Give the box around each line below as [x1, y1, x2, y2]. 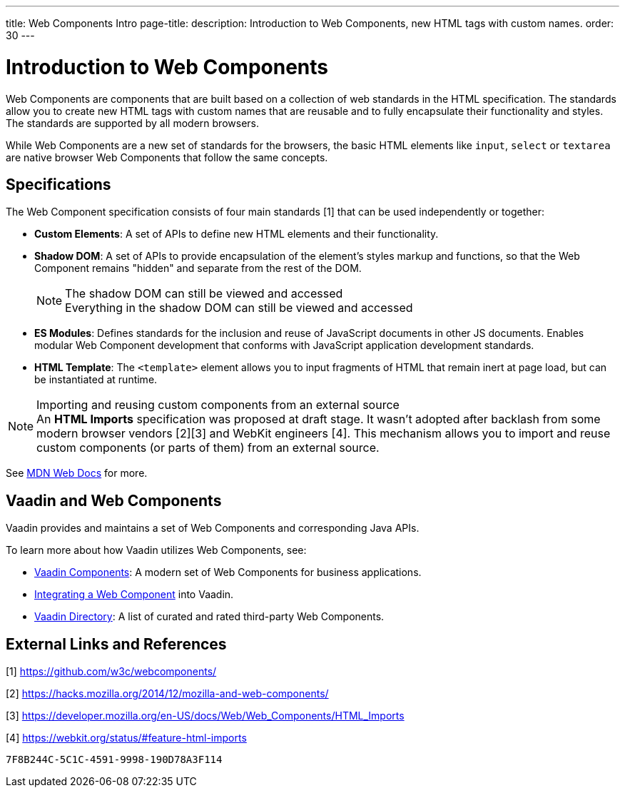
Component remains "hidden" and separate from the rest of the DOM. [34, 262, 362, 275]
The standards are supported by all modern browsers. [6, 116, 259, 129]
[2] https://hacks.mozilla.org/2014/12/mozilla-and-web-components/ [6, 687, 329, 700]
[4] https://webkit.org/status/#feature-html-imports [6, 732, 247, 744]
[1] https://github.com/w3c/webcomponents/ [6, 665, 217, 678]
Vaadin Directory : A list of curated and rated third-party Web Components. [34, 610, 385, 623]
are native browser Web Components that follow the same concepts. [6, 151, 328, 163]
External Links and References [6, 635, 227, 653]
